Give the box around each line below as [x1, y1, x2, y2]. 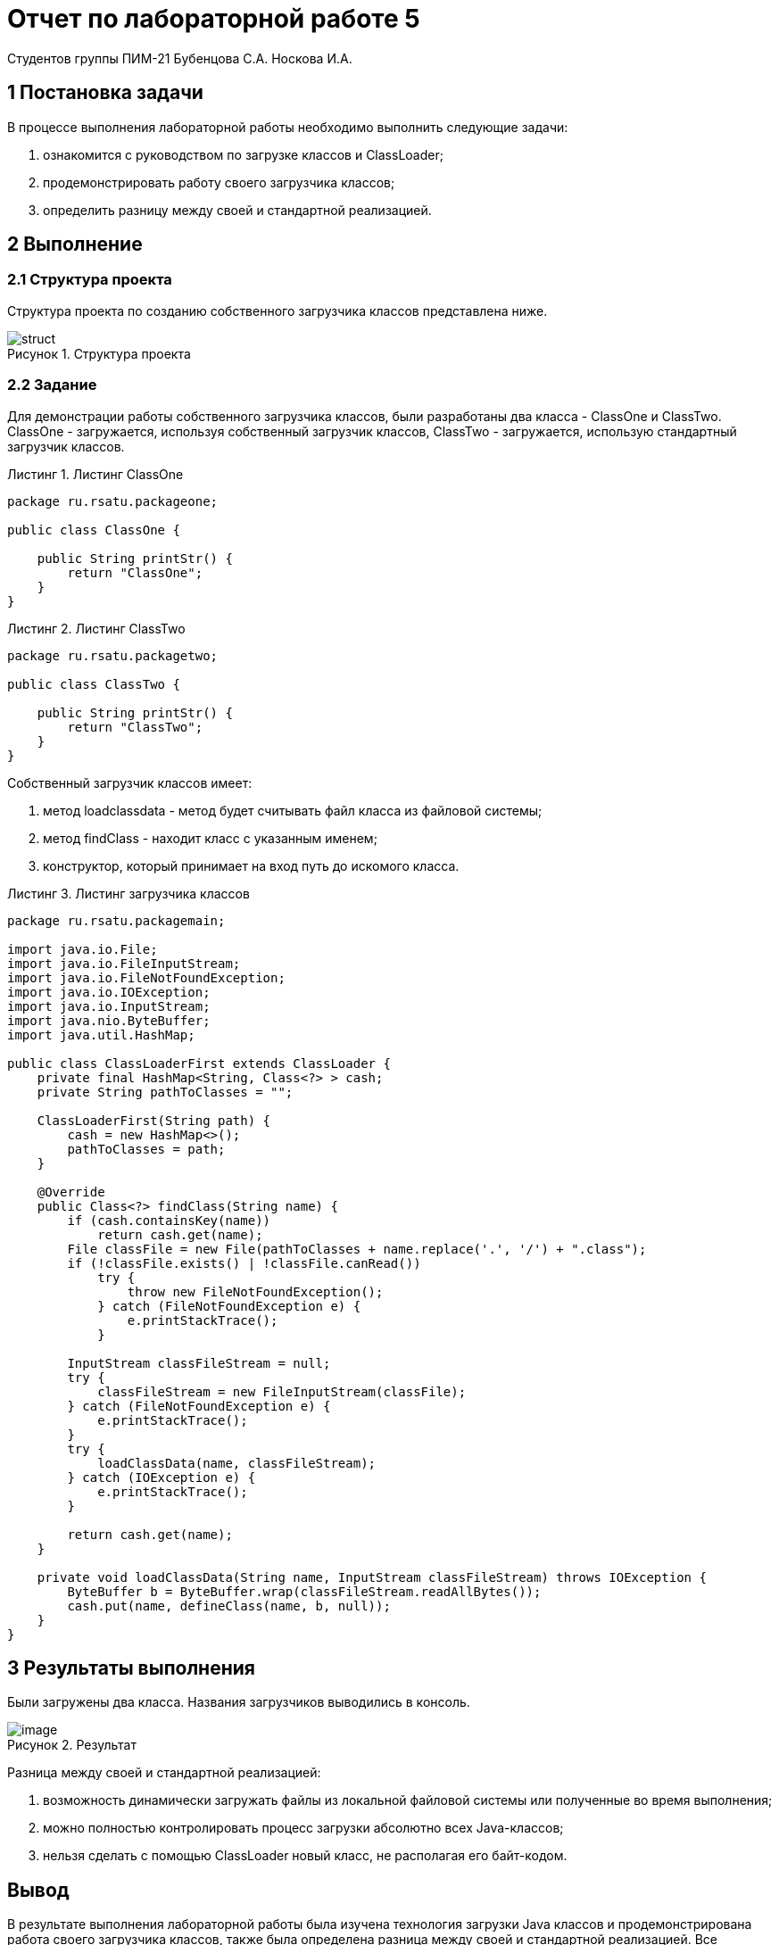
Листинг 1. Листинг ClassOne [7, 466, 184, 482]
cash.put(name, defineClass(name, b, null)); [67, 1598, 391, 1613]
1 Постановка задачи [7, 81, 203, 104]
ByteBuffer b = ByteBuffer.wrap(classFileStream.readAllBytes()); [67, 1584, 542, 1599]
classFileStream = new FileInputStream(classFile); [97, 1384, 467, 1399]
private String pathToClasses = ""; [37, 1084, 294, 1099]
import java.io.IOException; [7, 984, 211, 999]
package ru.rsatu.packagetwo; [7, 648, 219, 663]
